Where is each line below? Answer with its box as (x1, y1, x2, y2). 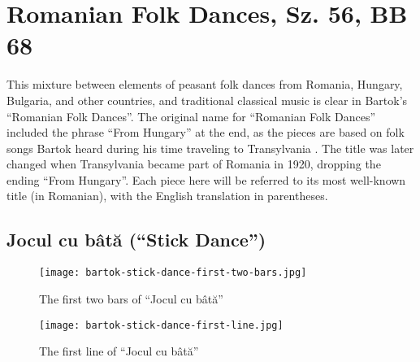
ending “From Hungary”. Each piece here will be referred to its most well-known (6, 171, 406, 188)
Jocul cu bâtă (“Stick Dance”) (6, 227, 266, 252)
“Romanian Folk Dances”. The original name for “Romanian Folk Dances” (6, 107, 376, 124)
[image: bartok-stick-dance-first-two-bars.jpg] (39, 267, 307, 279)
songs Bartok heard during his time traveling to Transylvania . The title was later (6, 139, 414, 156)
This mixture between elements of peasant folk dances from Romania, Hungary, (6, 76, 403, 93)
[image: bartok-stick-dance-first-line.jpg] (39, 319, 284, 331)
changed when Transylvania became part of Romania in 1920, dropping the (6, 155, 381, 172)
